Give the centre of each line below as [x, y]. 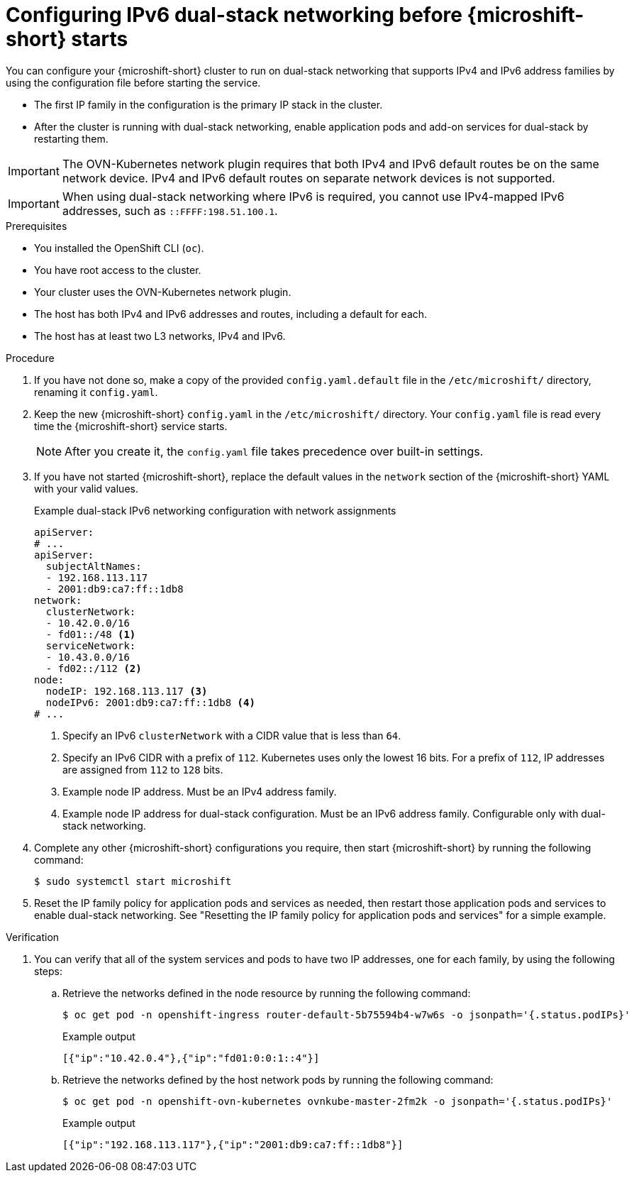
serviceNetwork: [91, 645]
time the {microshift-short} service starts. [131, 426]
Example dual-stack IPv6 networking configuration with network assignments [215, 510]
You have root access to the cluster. [118, 270]
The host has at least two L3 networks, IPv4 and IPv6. [160, 336]
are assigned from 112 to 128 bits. [143, 769]
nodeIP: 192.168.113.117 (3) [127, 691]
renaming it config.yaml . [96, 392]
